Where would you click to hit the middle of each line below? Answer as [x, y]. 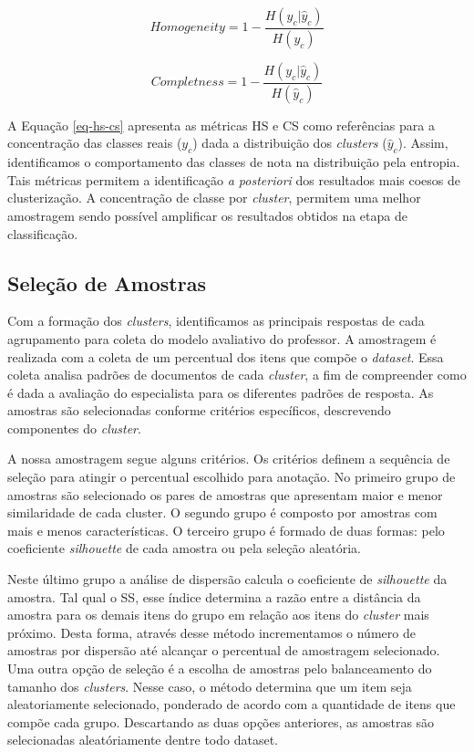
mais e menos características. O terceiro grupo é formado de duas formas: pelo [226, 530]
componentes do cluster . [74, 428]
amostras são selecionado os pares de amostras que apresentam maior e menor [225, 494]
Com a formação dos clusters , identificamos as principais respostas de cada [216, 321]
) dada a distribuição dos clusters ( [290, 143]
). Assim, [423, 143]
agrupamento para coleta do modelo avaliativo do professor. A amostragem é [222, 338]
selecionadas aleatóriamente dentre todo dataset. [143, 740]
